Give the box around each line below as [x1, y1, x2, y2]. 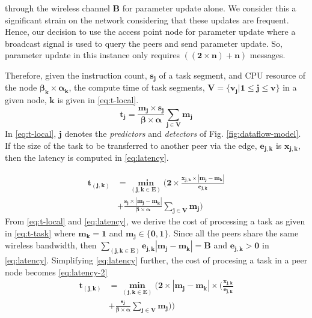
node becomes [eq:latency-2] [5, 265, 108, 278]
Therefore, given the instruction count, [5, 68, 147, 81]
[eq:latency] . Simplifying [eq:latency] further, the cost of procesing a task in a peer [5, 254, 308, 266]
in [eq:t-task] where [5, 226, 76, 239]
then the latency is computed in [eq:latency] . [5, 151, 169, 164]
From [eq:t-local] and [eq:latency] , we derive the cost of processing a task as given [5, 215, 305, 227]
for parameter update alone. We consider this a [122, 2, 296, 14]
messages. [249, 49, 286, 61]
